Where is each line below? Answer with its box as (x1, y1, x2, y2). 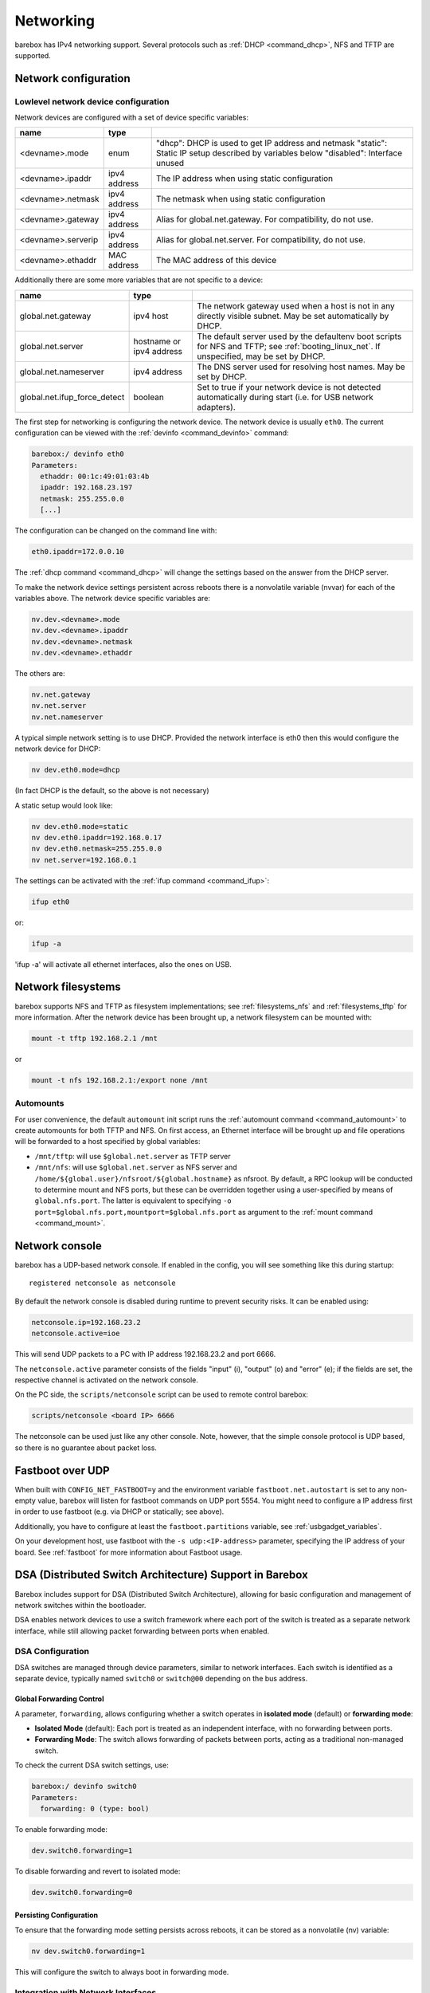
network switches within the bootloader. (14, 1600, 147, 1610)
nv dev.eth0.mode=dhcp (31, 765, 120, 775)
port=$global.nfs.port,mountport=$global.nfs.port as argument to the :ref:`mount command (34, 1207, 373, 1217)
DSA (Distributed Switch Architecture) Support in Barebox (14, 1568, 308, 1582)
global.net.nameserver (19, 366, 104, 377)
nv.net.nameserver (31, 712, 104, 721)
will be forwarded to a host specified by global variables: (14, 1137, 201, 1146)
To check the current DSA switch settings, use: (14, 1760, 169, 1770)
